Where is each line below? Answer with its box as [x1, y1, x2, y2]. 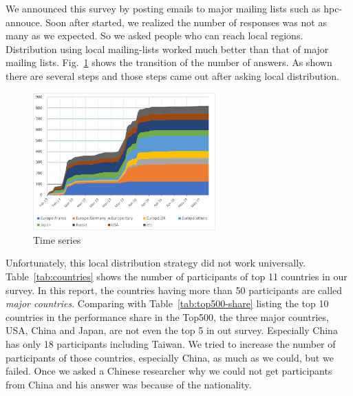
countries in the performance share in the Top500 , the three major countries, [6, 309, 329, 324]
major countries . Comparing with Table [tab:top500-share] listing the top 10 [6, 296, 329, 311]
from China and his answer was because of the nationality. [6, 377, 252, 391]
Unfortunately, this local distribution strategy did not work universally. [6, 256, 306, 270]
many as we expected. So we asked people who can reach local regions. [6, 28, 303, 43]
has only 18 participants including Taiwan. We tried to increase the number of [6, 337, 336, 351]
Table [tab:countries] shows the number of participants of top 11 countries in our [6, 269, 347, 284]
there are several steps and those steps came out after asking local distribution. [6, 68, 339, 83]
